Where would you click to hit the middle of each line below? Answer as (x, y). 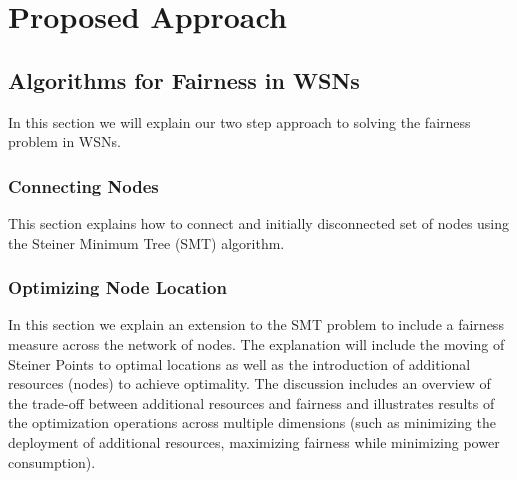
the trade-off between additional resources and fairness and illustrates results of (251, 402)
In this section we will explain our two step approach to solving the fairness (239, 121)
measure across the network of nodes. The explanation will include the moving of (256, 343)
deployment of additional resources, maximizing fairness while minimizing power (254, 441)
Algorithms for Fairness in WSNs (184, 79)
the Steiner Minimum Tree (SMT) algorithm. (146, 242)
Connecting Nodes (83, 185)
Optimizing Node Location (117, 287)
